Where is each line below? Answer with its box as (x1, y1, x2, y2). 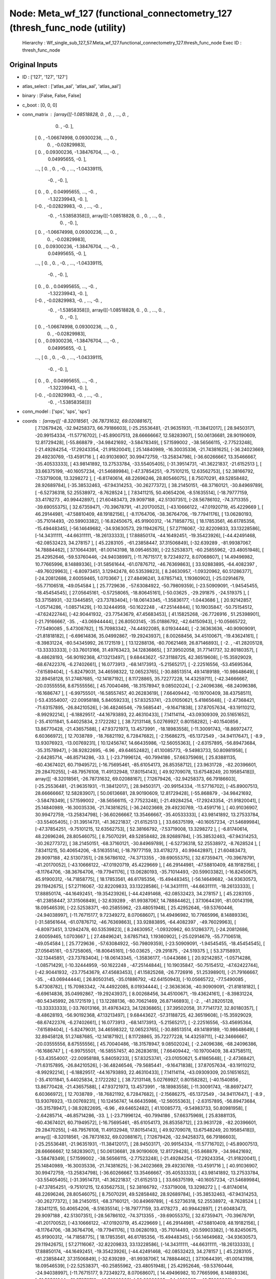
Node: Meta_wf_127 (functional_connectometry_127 (9, 8, 233, 19)
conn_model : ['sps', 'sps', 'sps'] (22, 408, 90, 414)
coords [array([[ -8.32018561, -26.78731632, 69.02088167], (22, 417, 153, 424)
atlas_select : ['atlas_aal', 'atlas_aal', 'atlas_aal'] (22, 83, 121, 90)
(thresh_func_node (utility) (9, 22, 126, 33)
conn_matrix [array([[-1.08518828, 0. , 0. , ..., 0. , (22, 112, 129, 118)
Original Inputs (9, 60, 58, 69)
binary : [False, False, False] (22, 93, 81, 99)
